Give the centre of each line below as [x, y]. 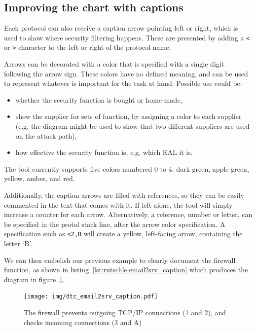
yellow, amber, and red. [39, 178]
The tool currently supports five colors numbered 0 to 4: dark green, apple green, [127, 168]
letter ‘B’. [18, 243]
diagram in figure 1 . [35, 279]
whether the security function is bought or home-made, [99, 99]
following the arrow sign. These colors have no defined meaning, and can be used [126, 73]
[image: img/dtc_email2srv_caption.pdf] [91, 297]
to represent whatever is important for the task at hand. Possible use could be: [123, 83]
